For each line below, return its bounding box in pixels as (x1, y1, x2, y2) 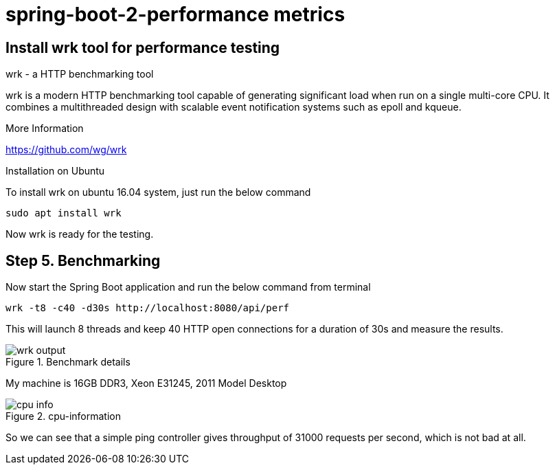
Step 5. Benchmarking (5, 251, 161, 269)
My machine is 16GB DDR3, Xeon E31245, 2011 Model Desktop (5, 377, 287, 390)
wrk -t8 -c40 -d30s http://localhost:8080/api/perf (5, 302, 290, 314)
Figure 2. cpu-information (5, 410, 121, 423)
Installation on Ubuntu (5, 165, 105, 177)
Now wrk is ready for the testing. (5, 228, 154, 240)
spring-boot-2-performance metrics (5, 3, 346, 26)
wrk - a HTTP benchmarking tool (5, 68, 154, 80)
